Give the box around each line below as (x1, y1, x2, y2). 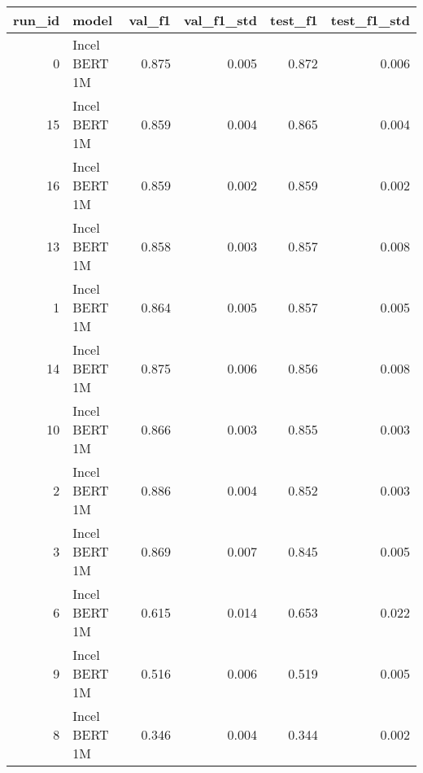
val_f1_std (183, 11, 257, 29)
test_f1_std (330, 11, 410, 29)
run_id (13, 11, 60, 29)
